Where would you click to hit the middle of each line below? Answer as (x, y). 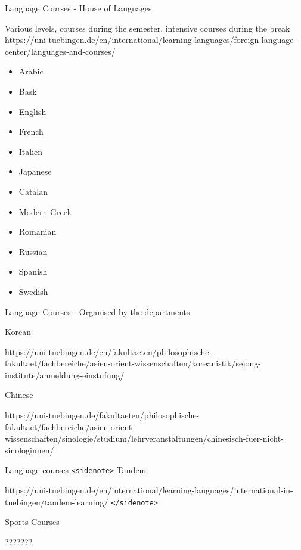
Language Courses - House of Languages (78, 8)
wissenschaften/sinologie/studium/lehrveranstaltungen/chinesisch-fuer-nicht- (144, 438)
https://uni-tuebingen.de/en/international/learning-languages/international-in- (149, 490)
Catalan (33, 191)
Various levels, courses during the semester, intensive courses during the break (148, 28)
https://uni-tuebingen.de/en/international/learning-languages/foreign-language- (151, 40)
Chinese (19, 395)
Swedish (33, 291)
